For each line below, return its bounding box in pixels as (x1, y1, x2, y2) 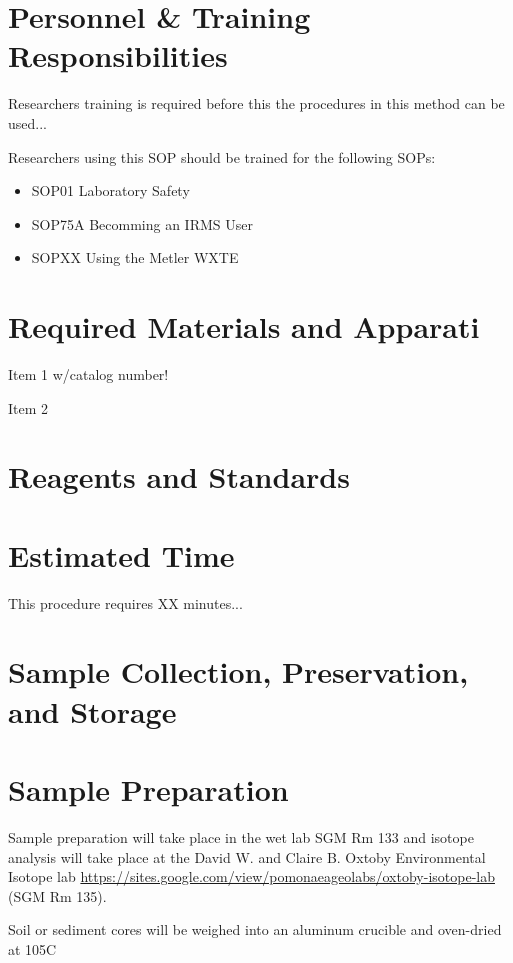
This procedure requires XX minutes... (8, 592, 243, 613)
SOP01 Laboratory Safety (31, 180, 190, 201)
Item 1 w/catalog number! (8, 364, 169, 384)
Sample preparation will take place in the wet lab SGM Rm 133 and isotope (8, 826, 474, 847)
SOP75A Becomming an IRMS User (31, 213, 253, 234)
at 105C (8, 938, 57, 959)
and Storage (8, 690, 177, 731)
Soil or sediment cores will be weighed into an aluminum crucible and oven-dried (8, 919, 502, 940)
